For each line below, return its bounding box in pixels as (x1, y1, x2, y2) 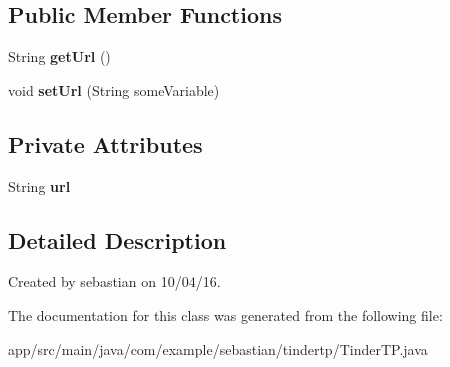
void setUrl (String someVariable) (8, 79, 220, 100)
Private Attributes (8, 128, 203, 159)
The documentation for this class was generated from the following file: (8, 304, 443, 325)
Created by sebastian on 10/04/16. (8, 271, 221, 292)
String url (8, 175, 71, 196)
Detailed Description (8, 224, 227, 255)
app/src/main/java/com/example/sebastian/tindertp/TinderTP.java (8, 338, 428, 359)
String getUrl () (8, 46, 111, 67)
